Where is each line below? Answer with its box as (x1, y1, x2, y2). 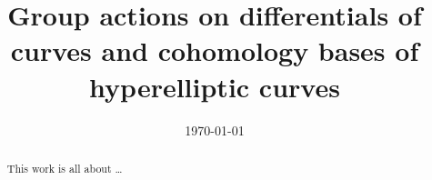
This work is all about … (6, 160, 123, 175)
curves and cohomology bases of (10, 32, 419, 69)
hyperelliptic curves (89, 67, 340, 105)
